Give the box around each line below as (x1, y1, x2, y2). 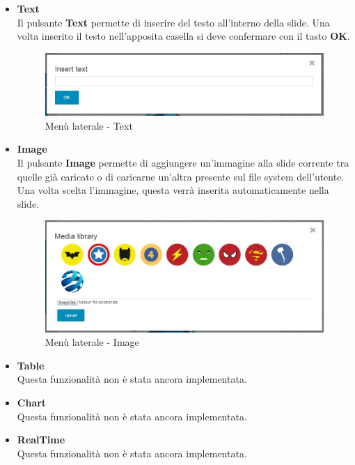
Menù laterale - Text (45, 118, 133, 132)
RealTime (17, 432, 65, 447)
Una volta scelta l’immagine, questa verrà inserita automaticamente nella (17, 183, 329, 197)
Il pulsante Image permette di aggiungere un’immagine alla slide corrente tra (17, 155, 349, 170)
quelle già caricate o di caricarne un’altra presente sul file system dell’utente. (17, 169, 345, 183)
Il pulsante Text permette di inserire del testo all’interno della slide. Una (17, 15, 330, 29)
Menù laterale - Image (45, 335, 139, 349)
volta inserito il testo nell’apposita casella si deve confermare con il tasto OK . (17, 29, 350, 43)
